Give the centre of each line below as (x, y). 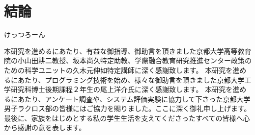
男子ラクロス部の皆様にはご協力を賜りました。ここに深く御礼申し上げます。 (127, 108)
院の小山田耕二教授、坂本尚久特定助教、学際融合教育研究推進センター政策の (128, 60)
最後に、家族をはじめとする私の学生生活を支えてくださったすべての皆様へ (124, 118)
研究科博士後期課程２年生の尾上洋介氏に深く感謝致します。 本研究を (122, 89)
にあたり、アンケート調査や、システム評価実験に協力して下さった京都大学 (130, 99)
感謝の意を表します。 (52, 127)
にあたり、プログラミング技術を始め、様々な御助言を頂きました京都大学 (127, 79)
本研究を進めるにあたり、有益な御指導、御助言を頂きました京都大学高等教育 (128, 51)
